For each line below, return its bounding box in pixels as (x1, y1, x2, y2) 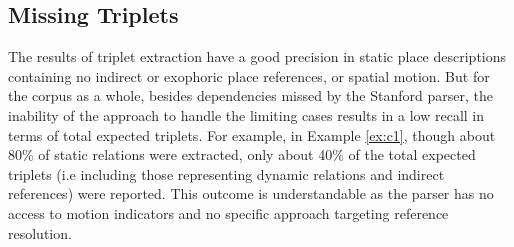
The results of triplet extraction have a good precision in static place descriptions (8, 46, 507, 67)
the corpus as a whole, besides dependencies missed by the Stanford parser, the (8, 85, 493, 106)
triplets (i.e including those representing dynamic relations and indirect (8, 163, 445, 184)
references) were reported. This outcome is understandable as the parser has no (8, 183, 494, 204)
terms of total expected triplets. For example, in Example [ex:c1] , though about (8, 124, 496, 145)
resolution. (8, 222, 72, 243)
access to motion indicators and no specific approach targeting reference (8, 202, 449, 223)
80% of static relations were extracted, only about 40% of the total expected (8, 144, 476, 165)
